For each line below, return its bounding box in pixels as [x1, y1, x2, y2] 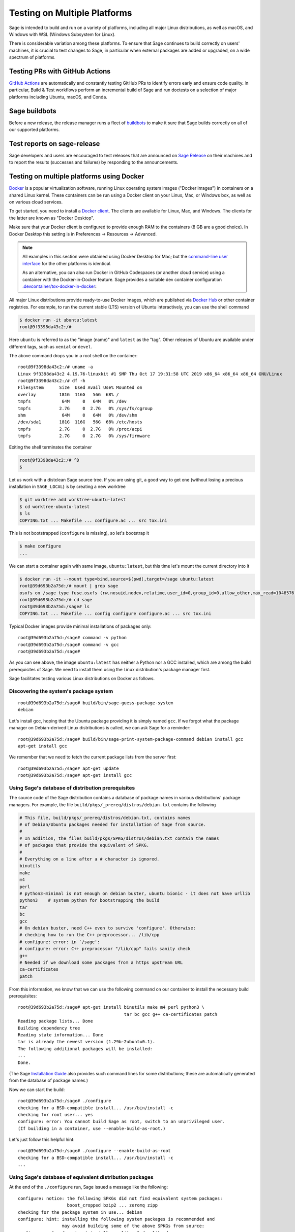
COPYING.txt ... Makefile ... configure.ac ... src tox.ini [19, 517, 168, 523]
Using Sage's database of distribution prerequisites [9, 784, 135, 791]
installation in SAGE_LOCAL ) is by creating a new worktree [9, 483, 126, 490]
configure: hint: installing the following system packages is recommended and [18, 1216, 215, 1222]
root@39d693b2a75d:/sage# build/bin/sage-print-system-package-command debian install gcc [18, 736, 243, 742]
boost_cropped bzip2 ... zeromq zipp [67, 1202, 158, 1208]
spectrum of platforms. [9, 54, 56, 60]
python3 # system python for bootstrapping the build [19, 897, 160, 903]
